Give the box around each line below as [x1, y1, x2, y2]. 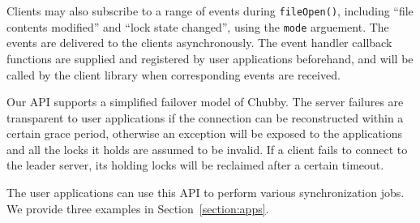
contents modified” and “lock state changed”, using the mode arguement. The [6, 18, 389, 35]
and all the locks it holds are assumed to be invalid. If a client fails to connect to [6, 140, 408, 157]
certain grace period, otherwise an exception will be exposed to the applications [6, 125, 403, 142]
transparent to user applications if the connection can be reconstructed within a [6, 109, 404, 126]
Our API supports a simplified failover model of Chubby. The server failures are [6, 93, 404, 110]
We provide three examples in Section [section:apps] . [6, 199, 269, 217]
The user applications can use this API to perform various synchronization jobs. [6, 184, 405, 201]
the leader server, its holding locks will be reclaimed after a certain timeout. [6, 157, 384, 174]
